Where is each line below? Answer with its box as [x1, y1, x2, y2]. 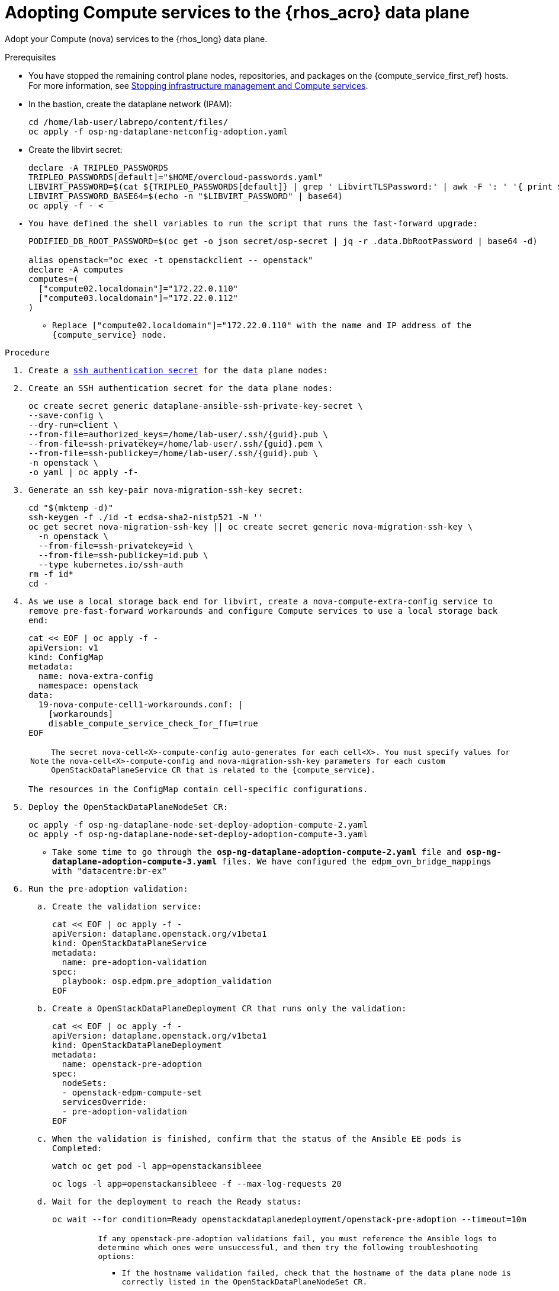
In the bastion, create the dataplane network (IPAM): [28, 98, 232, 109]
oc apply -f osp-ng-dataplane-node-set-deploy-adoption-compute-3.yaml [28, 829, 368, 839]
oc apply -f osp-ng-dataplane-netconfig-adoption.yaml [28, 126, 288, 136]
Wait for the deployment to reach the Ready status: [52, 1196, 302, 1206]
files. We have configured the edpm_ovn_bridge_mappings [221, 856, 491, 866]
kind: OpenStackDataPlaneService [52, 938, 207, 948]
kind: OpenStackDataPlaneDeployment [52, 1040, 222, 1050]
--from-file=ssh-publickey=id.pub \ [38, 550, 208, 560]
